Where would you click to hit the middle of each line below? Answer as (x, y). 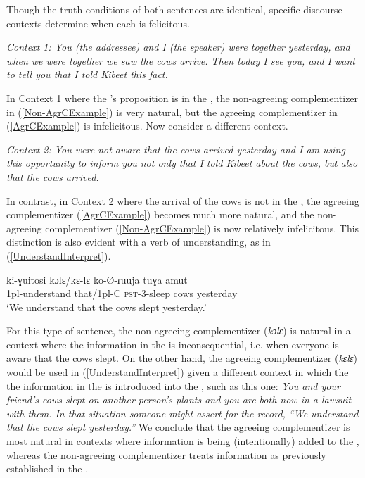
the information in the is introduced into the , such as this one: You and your (173, 385)
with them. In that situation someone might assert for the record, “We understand (182, 413)
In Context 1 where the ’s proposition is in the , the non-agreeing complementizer (182, 98)
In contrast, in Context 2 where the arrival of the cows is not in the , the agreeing (183, 200)
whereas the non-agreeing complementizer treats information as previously (166, 454)
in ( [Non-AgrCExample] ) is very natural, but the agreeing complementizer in (172, 112)
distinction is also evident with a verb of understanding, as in (139, 242)
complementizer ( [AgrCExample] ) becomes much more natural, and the (160, 214)
